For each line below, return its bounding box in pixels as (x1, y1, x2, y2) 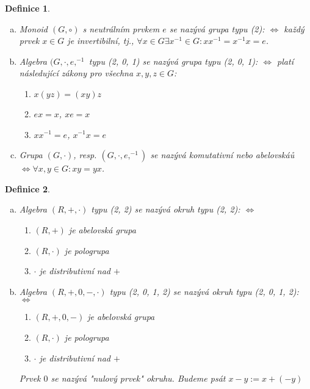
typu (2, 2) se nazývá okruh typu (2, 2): (91, 203, 240, 216)
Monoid (19, 22, 48, 35)
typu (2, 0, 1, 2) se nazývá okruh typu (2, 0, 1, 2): (109, 285, 299, 297)
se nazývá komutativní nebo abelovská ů (150, 148, 295, 161)
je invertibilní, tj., (67, 34, 134, 47)
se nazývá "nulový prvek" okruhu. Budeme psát (51, 372, 226, 385)
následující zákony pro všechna (19, 67, 134, 79)
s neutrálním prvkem (82, 22, 160, 35)
